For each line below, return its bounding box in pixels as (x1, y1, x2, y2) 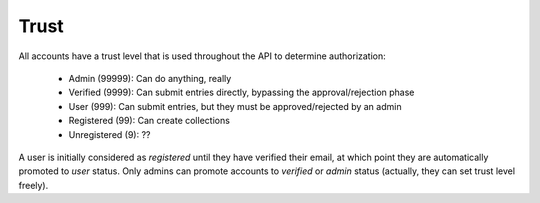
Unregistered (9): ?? (68, 128, 151, 140)
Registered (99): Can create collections (68, 115, 230, 127)
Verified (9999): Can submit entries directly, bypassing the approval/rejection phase (68, 86, 415, 99)
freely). (18, 179, 49, 191)
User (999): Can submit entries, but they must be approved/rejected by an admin (68, 100, 402, 112)
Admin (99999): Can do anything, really (68, 72, 232, 84)
